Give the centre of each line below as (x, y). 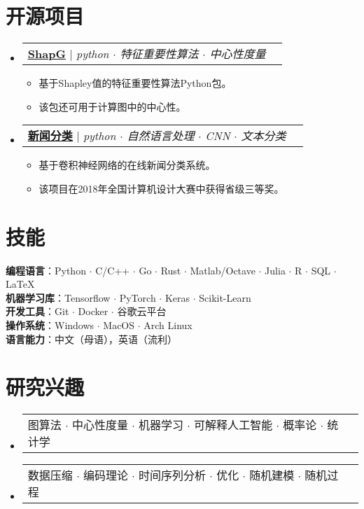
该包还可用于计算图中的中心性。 (112, 106)
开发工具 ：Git (37, 311)
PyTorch (138, 297)
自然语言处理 (161, 136)
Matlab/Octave (223, 270)
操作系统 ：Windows (50, 325)
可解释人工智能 (233, 425)
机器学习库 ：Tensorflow (58, 297)
